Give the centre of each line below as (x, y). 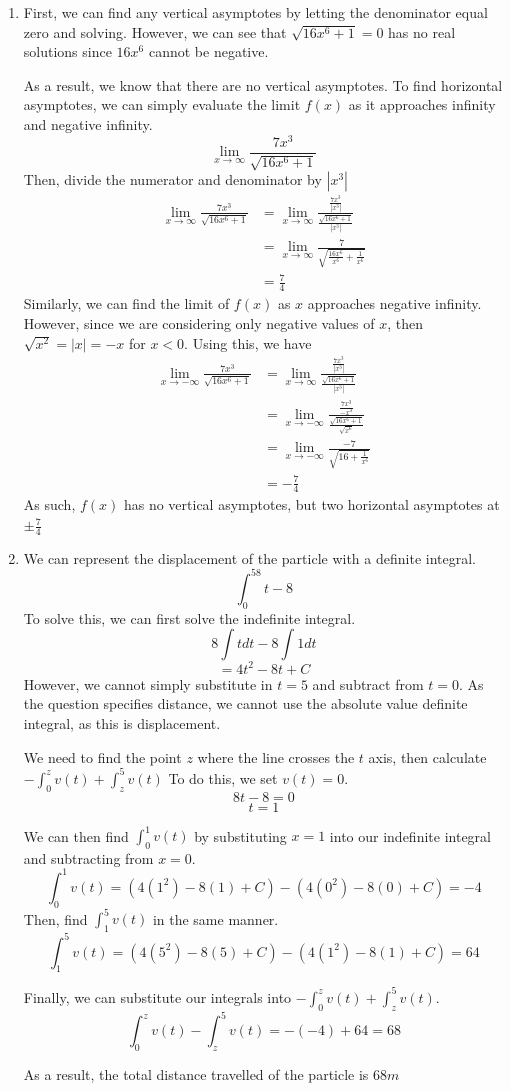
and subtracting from (88, 857)
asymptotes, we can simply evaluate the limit (162, 104)
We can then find (76, 835)
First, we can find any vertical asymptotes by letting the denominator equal (255, 12)
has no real (422, 31)
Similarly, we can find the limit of (126, 303)
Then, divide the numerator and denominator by (172, 179)
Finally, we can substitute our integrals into (157, 996)
